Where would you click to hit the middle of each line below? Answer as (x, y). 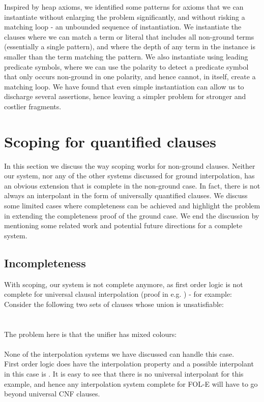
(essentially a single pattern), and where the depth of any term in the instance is (130, 47)
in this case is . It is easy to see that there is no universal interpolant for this (124, 373)
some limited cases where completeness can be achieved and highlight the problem (132, 206)
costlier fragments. (33, 106)
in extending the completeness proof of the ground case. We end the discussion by (132, 215)
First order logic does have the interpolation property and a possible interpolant (129, 364)
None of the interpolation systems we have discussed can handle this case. (119, 353)
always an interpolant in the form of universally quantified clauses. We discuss (126, 195)
